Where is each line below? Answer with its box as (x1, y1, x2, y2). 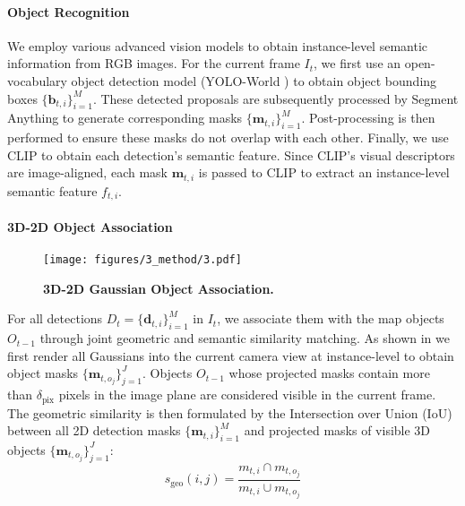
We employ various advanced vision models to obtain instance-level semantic (7, 36, 427, 55)
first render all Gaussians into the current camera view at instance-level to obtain (7, 346, 454, 364)
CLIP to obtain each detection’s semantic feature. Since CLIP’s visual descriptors (7, 145, 455, 164)
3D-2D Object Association (7, 217, 173, 236)
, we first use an (314, 54, 401, 73)
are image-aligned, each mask (7, 163, 168, 182)
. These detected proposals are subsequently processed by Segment (92, 89, 459, 107)
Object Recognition (7, 2, 130, 21)
